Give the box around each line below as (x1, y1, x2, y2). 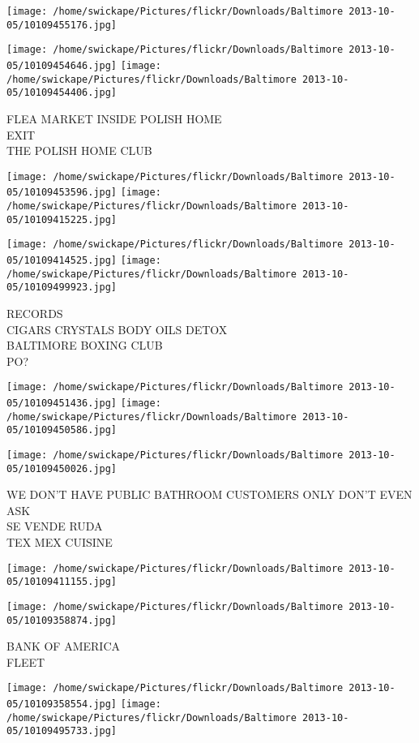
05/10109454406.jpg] (6, 87, 118, 99)
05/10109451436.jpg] (6, 397, 118, 409)
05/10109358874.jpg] (6, 614, 118, 626)
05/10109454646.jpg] (6, 59, 118, 71)
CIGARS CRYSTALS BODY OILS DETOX (6, 320, 228, 337)
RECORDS (6, 304, 63, 321)
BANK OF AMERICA (6, 638, 120, 655)
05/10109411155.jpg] (6, 576, 118, 588)
